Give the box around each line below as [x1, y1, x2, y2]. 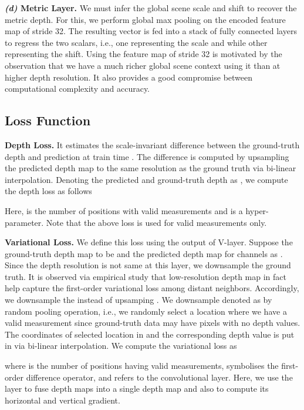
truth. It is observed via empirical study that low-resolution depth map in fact [5, 270, 286, 282]
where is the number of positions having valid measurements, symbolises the [5, 359, 279, 372]
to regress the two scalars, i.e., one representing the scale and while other [5, 36, 268, 48]
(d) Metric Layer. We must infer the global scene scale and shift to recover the [5, 2, 297, 14]
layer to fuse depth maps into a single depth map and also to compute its [5, 382, 269, 395]
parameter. [5, 216, 44, 228]
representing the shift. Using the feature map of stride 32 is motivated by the [5, 48, 282, 60]
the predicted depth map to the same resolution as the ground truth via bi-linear [5, 162, 296, 174]
